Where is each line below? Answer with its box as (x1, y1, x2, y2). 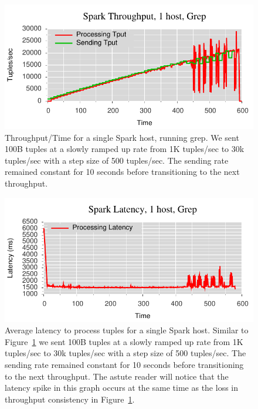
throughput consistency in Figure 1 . (5, 393, 135, 405)
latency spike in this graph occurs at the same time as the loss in (5, 381, 239, 394)
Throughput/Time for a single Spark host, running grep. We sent (5, 131, 239, 143)
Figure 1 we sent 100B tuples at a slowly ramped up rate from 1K (5, 335, 243, 347)
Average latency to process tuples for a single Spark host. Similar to (5, 324, 249, 336)
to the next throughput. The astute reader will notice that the (5, 370, 229, 382)
